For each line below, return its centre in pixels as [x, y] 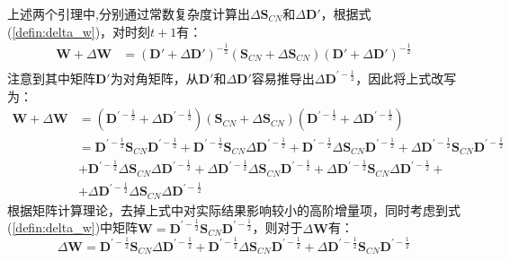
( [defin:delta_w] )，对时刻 [79, 31]
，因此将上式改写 [406, 78]
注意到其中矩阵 [51, 78]
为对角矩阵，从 [154, 78]
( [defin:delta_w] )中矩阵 [73, 227]
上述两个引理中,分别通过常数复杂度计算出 [129, 13]
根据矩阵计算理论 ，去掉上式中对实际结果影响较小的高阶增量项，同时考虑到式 [234, 209]
